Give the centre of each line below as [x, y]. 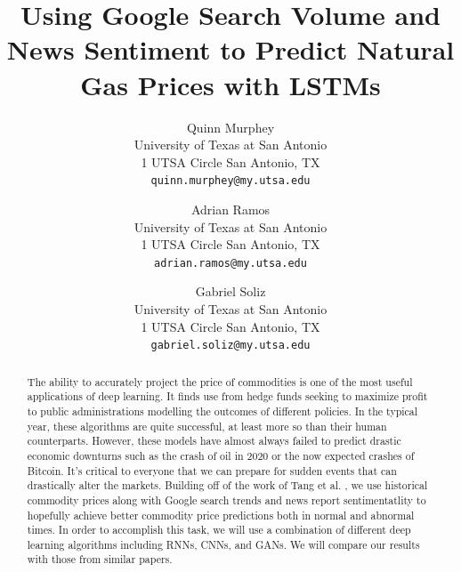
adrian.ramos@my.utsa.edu [230, 263]
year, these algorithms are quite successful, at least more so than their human [207, 426]
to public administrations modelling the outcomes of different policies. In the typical [222, 411]
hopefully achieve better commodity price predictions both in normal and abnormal [221, 515]
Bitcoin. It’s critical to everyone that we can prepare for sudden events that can [212, 470]
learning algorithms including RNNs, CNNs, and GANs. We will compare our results [223, 544]
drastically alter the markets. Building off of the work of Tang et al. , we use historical [227, 485]
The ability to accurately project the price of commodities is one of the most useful [220, 381]
